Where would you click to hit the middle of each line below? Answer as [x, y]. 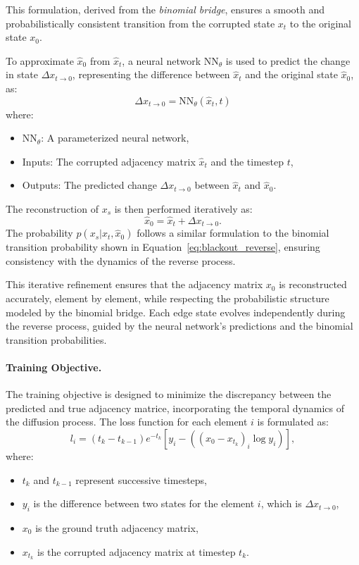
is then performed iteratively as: [183, 208]
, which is [281, 503]
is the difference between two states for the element [144, 503]
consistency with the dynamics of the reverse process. [121, 260]
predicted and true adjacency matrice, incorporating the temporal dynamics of [175, 408]
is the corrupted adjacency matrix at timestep [137, 551]
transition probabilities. [56, 339]
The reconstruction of [52, 208]
